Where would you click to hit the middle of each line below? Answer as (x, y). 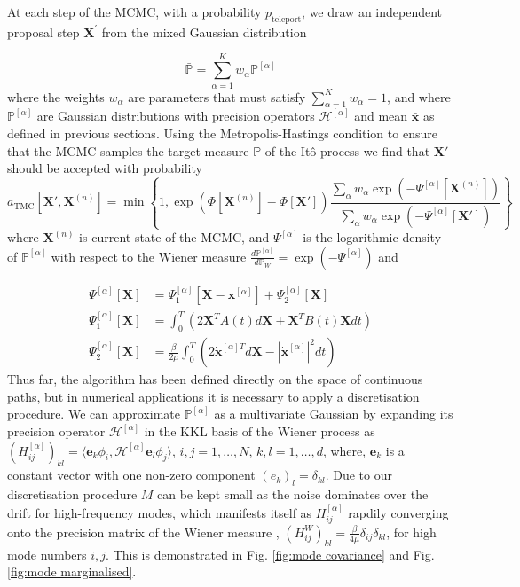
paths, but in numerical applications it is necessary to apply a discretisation (213, 396)
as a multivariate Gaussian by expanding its (334, 414)
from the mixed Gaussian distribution (204, 31)
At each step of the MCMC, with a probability (134, 12)
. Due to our (358, 475)
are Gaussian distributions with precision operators (176, 116)
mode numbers (47, 554)
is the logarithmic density (372, 237)
